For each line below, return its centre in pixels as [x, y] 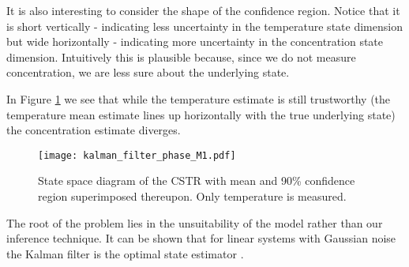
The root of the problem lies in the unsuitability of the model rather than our [195, 222]
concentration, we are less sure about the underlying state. [148, 72]
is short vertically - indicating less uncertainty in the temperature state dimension [204, 26]
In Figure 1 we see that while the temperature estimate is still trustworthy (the [199, 98]
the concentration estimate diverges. [94, 130]
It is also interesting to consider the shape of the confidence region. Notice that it [203, 10]
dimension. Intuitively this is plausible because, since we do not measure [181, 56]
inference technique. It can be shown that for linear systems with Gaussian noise [201, 238]
